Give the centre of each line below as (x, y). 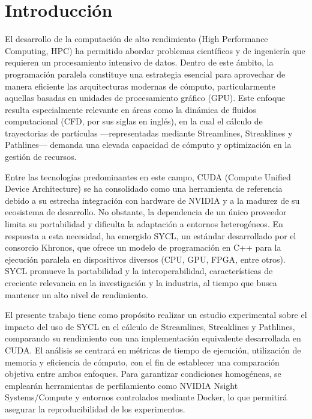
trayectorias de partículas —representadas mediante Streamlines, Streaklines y (149, 133)
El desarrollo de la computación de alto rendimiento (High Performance (136, 39)
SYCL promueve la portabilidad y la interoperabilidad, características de (139, 271)
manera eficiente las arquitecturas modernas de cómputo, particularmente (140, 86)
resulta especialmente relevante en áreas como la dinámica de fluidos (130, 109)
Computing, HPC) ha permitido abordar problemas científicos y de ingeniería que (155, 50)
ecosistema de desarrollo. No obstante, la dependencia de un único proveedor (146, 212)
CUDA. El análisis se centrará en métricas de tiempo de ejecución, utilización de (153, 350)
